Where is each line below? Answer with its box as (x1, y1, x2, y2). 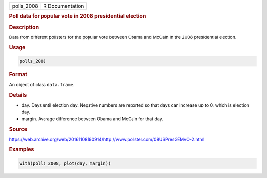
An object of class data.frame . (9, 82, 75, 88)
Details (9, 92, 27, 99)
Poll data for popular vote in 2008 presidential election (9, 13, 146, 20)
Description (9, 24, 39, 31)
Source (9, 126, 28, 133)
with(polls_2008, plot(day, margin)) (19, 160, 111, 166)
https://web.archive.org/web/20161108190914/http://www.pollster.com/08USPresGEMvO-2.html (9, 136, 205, 142)
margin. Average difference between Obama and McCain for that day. (21, 116, 163, 122)
